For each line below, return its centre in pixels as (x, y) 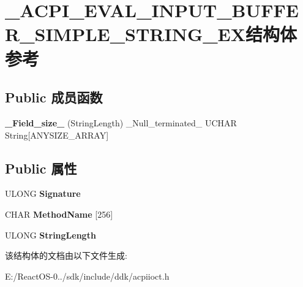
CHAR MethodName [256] (59, 214)
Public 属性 (41, 168)
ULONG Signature (43, 193)
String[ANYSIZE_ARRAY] (57, 135)
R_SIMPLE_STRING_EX (125, 34)
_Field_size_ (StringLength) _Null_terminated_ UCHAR (121, 122)
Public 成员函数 (54, 97)
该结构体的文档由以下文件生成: (66, 255)
